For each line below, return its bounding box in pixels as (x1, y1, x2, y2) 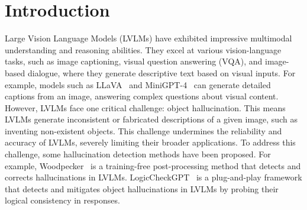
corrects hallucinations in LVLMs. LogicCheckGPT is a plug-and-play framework (5, 171, 302, 183)
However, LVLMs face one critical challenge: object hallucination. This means (5, 101, 286, 114)
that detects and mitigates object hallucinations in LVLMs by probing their (5, 182, 279, 195)
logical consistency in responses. (5, 194, 120, 206)
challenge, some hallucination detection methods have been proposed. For (5, 148, 271, 160)
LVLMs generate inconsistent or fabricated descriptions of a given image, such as (5, 113, 298, 125)
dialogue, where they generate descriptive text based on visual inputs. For (27, 66, 296, 79)
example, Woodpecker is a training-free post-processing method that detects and (5, 159, 301, 172)
